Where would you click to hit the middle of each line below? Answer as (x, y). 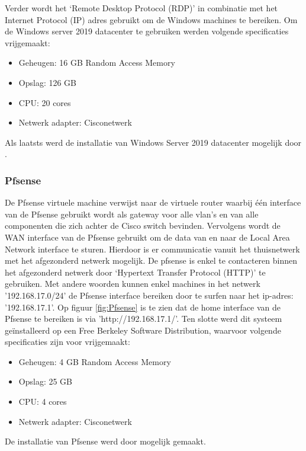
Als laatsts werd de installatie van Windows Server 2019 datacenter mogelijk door (153, 142)
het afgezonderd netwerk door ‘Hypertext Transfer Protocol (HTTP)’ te (135, 272)
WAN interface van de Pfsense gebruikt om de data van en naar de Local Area (147, 237)
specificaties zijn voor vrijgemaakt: (67, 342)
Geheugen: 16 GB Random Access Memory (97, 63)
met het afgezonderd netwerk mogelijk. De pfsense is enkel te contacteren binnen (151, 260)
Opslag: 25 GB (45, 381)
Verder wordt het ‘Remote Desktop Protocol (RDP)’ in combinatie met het (141, 8)
